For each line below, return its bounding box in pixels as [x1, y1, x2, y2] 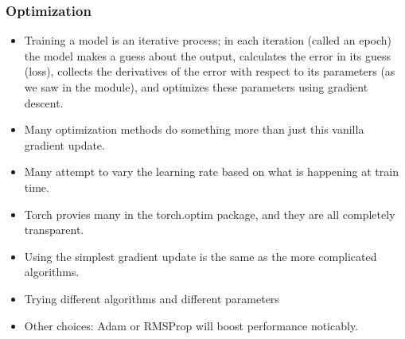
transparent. [24, 221, 84, 238]
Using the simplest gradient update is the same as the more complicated [24, 247, 377, 264]
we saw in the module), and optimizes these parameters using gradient [24, 79, 368, 95]
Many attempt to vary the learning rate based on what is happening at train [24, 163, 399, 180]
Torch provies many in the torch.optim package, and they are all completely [24, 205, 395, 222]
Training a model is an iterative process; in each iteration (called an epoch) [24, 32, 392, 49]
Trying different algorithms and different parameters [24, 290, 279, 306]
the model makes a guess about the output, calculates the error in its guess [24, 47, 391, 64]
